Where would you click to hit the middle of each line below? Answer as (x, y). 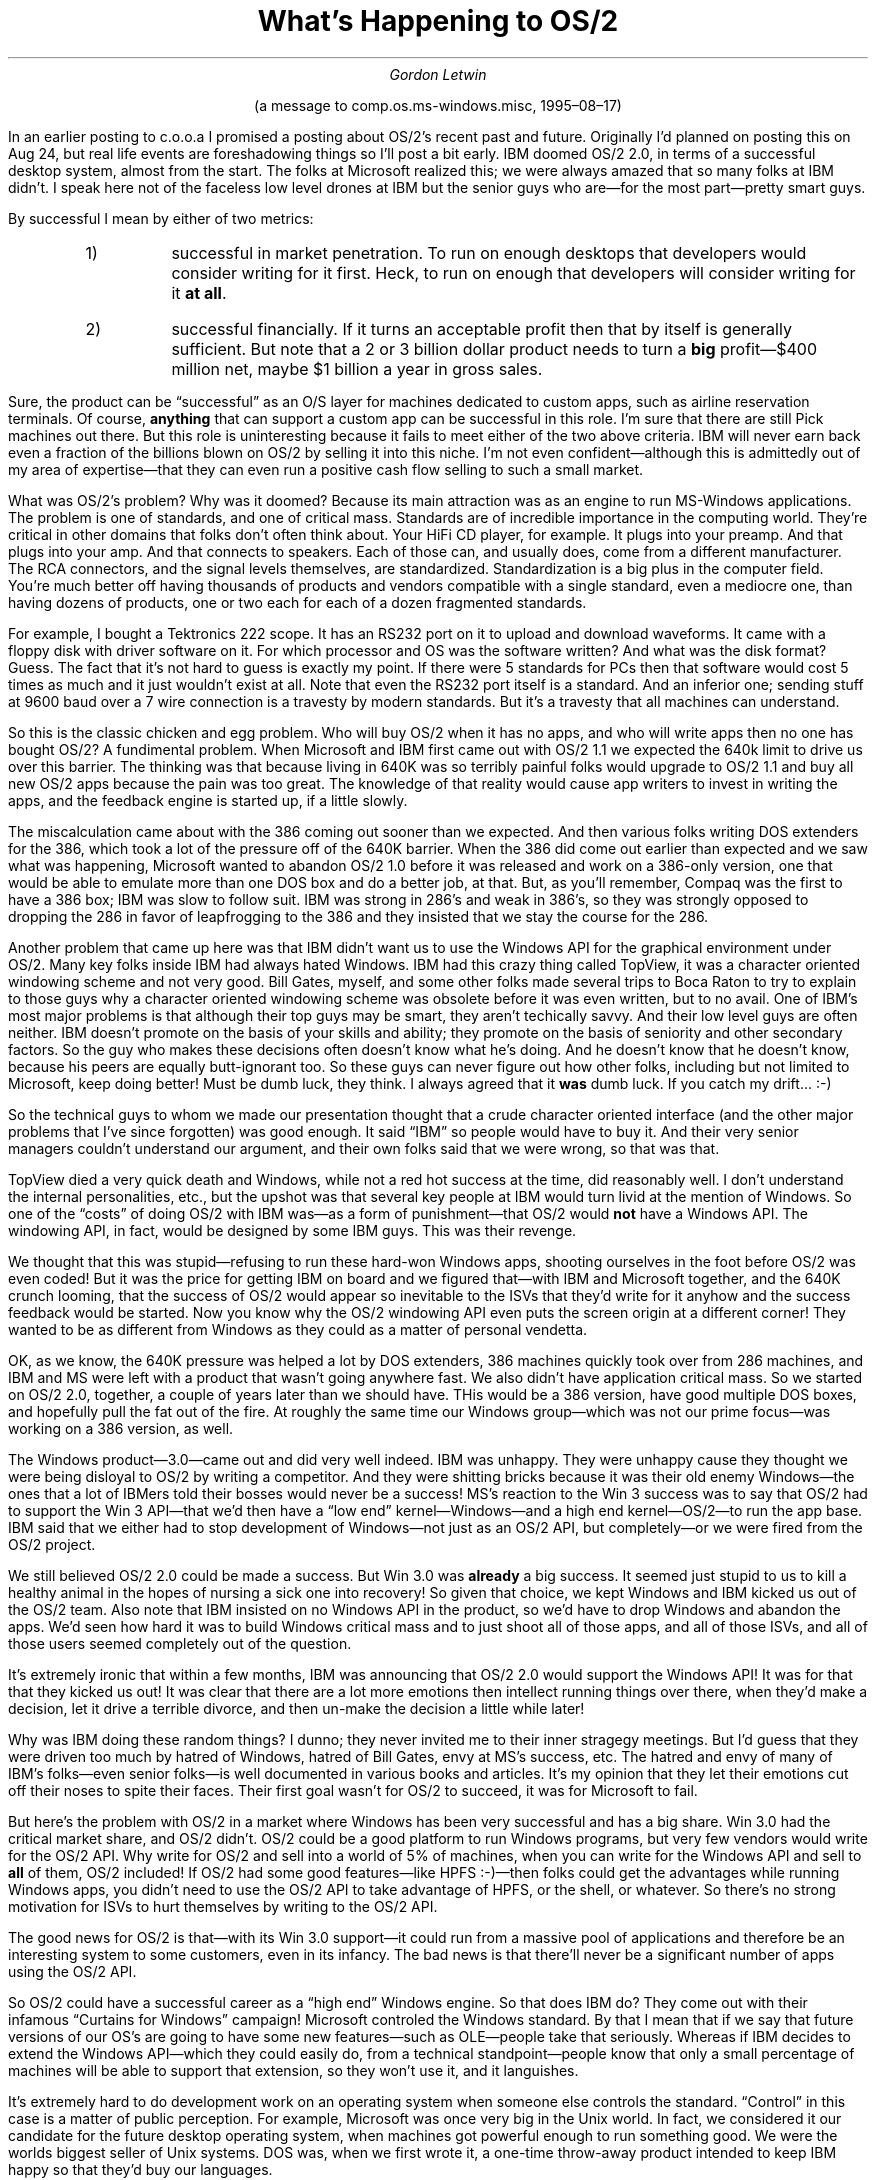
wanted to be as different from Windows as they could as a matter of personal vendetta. (298, 1329)
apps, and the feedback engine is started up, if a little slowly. (208, 800)
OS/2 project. (52, 1544)
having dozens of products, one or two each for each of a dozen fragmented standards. (297, 602)
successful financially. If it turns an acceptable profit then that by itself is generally (481, 328)
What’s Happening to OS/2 (438, 21)
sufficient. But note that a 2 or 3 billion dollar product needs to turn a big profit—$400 (494, 348)
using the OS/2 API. (72, 1971)
